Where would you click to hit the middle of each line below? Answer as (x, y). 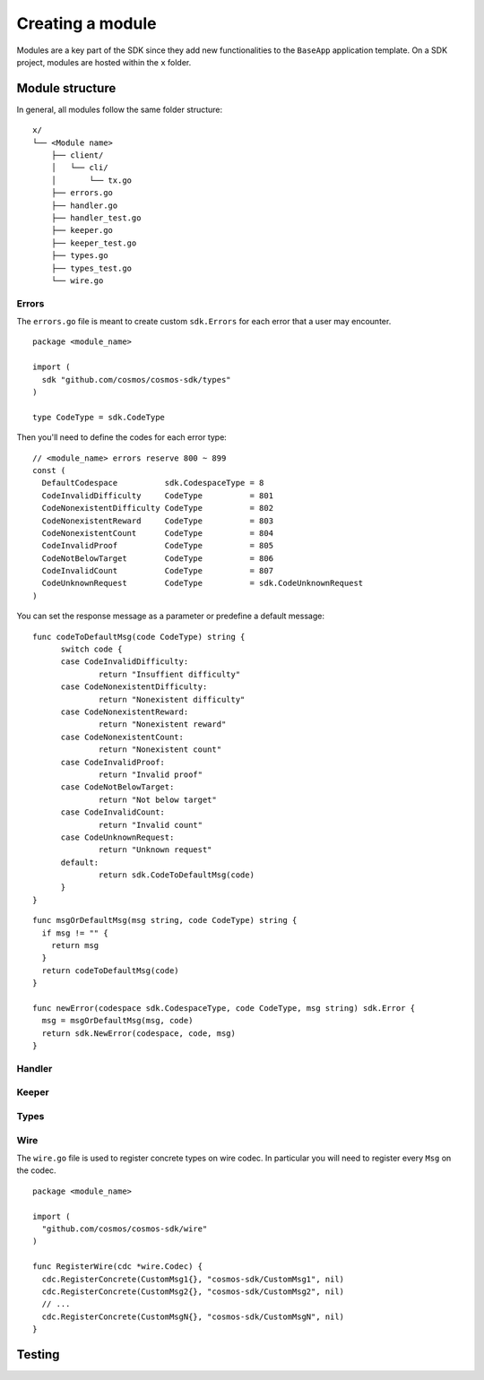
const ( (49, 470)
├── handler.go (84, 205)
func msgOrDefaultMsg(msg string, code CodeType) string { (165, 920)
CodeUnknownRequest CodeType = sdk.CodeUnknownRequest (203, 583)
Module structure (66, 88)
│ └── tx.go (91, 180)
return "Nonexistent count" (160, 750)
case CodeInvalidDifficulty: (125, 662)
